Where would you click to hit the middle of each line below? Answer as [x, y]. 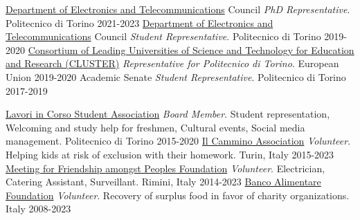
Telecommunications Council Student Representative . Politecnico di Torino [163, 36]
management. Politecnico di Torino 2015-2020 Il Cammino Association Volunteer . [178, 141]
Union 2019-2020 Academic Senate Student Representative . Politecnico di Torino [176, 76]
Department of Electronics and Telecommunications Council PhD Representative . [178, 9]
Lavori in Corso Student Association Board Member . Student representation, [168, 114]
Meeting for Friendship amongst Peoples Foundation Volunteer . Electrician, [165, 168]
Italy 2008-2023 [38, 209]
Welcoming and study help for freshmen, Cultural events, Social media [155, 127]
